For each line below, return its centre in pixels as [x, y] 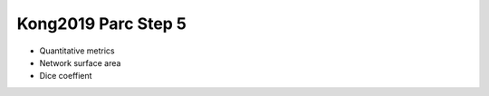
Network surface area [80, 62]
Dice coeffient [66, 76]
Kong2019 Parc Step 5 [102, 24]
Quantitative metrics [77, 51]
